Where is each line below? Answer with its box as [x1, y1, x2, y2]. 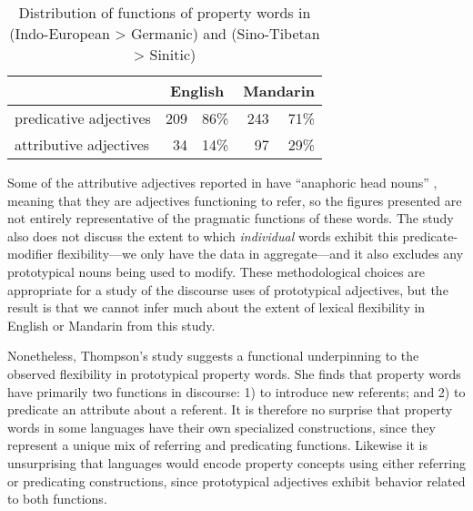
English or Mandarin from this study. [7, 315, 216, 334]
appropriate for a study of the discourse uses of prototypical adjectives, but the [7, 280, 448, 299]
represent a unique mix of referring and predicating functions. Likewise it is [7, 435, 428, 455]
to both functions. [7, 489, 107, 508]
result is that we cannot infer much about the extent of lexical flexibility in [7, 298, 426, 317]
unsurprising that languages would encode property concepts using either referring [7, 453, 466, 472]
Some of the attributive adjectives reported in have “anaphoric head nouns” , [7, 173, 438, 191]
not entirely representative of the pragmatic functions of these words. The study [7, 209, 454, 228]
